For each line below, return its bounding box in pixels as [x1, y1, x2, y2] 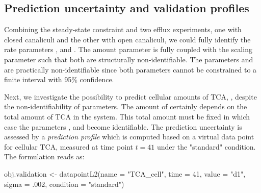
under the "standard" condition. [157, 141, 256, 152]
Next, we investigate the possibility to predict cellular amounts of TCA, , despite [4, 91, 257, 102]
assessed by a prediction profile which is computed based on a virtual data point [4, 131, 254, 142]
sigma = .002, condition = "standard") [4, 178, 124, 189]
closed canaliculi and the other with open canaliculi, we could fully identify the [4, 34, 251, 44]
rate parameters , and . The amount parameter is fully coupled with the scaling [4, 44, 252, 55]
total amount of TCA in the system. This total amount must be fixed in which [4, 111, 250, 122]
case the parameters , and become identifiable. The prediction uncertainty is [4, 121, 242, 132]
